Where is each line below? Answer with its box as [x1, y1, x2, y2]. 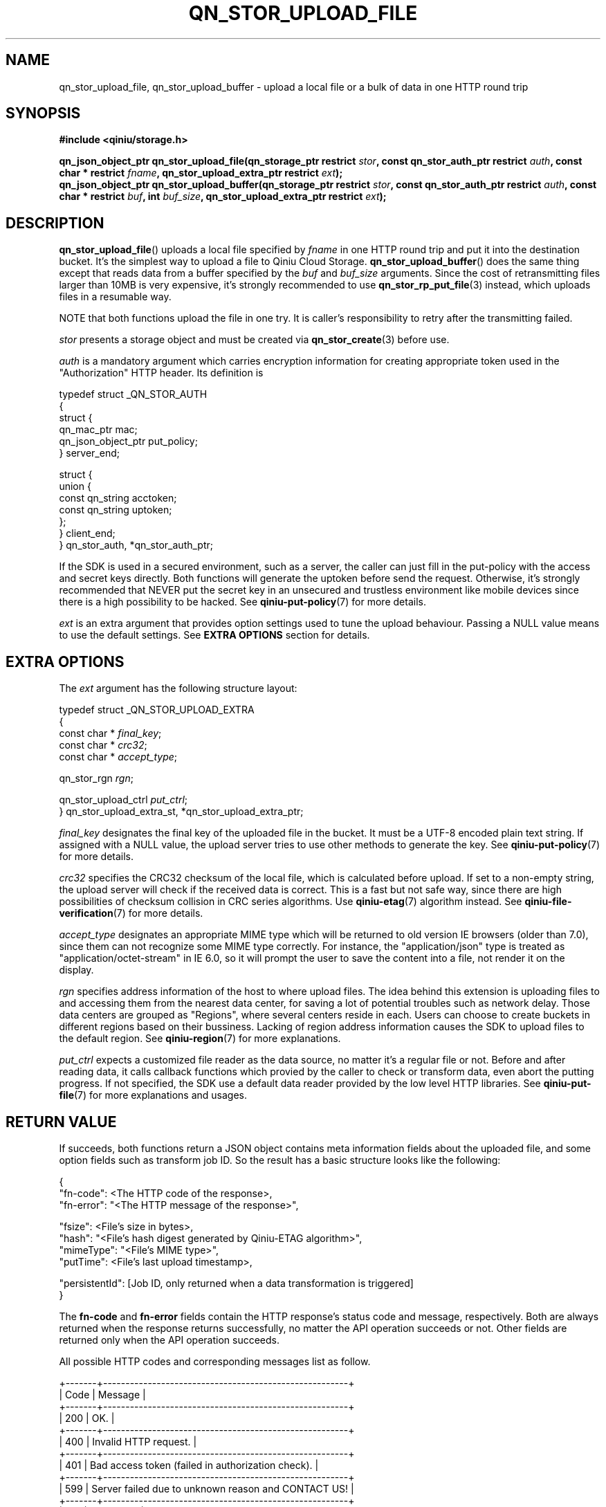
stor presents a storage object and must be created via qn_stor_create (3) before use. [59, 334, 450, 346]
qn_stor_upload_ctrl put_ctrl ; [59, 794, 188, 806]
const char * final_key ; [59, 727, 162, 740]
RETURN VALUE [6, 1113, 117, 1131]
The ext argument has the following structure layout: [59, 682, 297, 695]
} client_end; [59, 527, 116, 540]
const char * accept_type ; [59, 751, 178, 763]
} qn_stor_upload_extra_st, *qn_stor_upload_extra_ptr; [59, 805, 304, 818]
